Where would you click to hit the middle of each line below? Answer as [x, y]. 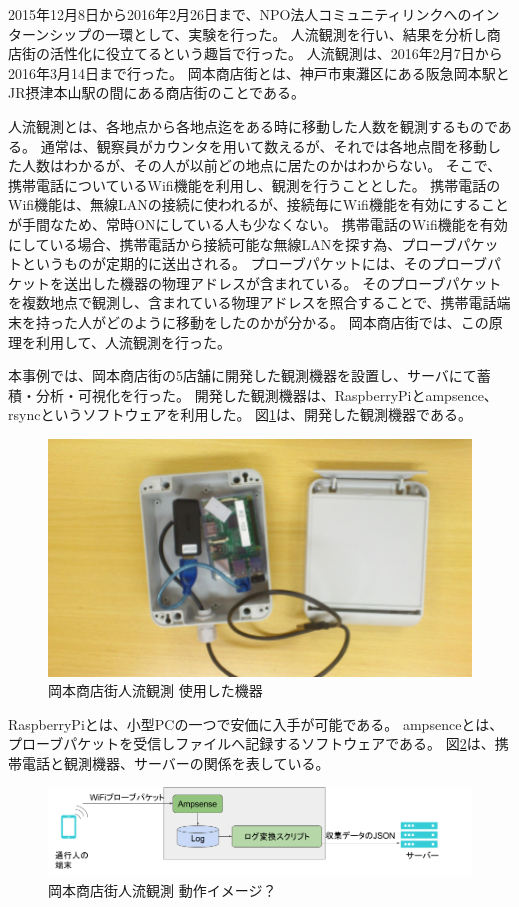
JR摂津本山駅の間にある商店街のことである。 [156, 92]
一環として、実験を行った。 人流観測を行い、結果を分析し [296, 33]
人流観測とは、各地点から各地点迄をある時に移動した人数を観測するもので [253, 125]
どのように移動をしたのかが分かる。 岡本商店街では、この [297, 321]
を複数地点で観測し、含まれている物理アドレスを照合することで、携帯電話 [252, 302]
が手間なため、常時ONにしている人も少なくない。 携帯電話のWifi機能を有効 [258, 223]
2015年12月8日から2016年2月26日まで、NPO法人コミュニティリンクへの [240, 14]
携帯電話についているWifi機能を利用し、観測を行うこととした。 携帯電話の [254, 184]
